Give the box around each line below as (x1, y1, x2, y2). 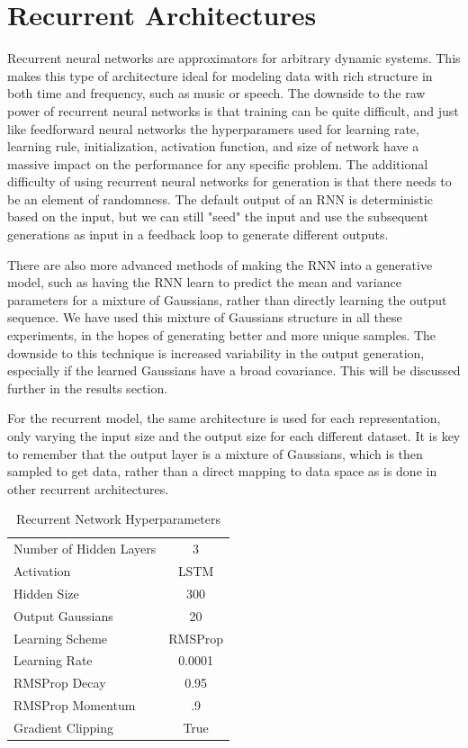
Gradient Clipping (13, 717, 114, 736)
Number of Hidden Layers (13, 539, 157, 558)
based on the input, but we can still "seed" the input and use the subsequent (7, 207, 428, 226)
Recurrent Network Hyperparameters (16, 509, 220, 528)
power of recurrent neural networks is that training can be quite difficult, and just (7, 101, 459, 120)
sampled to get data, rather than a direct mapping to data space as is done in (7, 462, 437, 481)
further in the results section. (7, 378, 168, 397)
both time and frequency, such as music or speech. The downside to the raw (7, 84, 426, 103)
